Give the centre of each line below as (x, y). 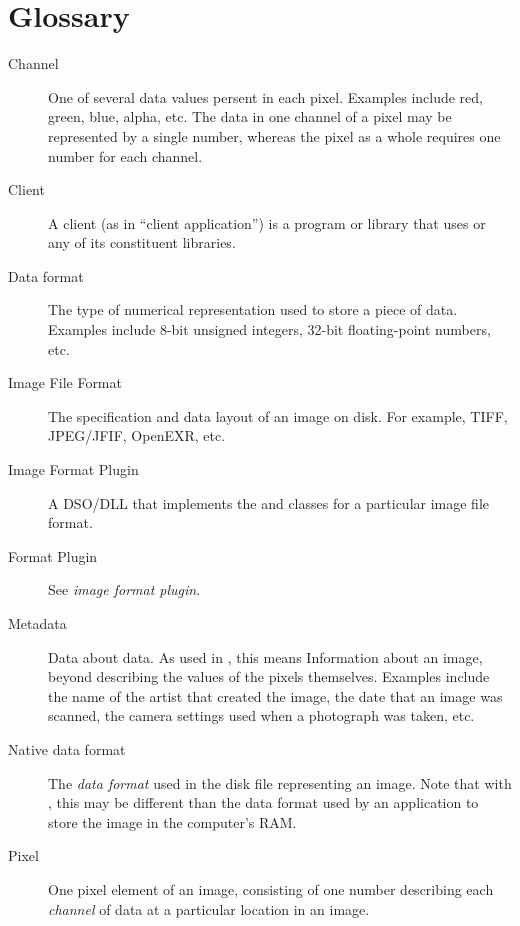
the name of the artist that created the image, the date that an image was (275, 695)
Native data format (67, 748)
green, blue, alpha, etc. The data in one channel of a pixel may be (250, 116)
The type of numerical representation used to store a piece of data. (253, 309)
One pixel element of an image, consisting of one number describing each (271, 888)
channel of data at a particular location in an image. (209, 908)
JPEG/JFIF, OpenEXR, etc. (137, 435)
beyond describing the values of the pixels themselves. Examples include (269, 676)
